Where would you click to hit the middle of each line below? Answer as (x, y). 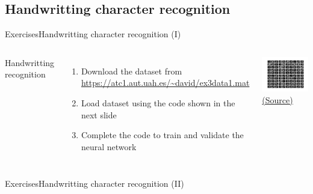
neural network (109, 146)
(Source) (277, 99)
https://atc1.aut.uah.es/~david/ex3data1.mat (165, 83)
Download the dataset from (132, 71)
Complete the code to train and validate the (162, 135)
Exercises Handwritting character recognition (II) (95, 183)
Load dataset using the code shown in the (158, 102)
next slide (99, 114)
